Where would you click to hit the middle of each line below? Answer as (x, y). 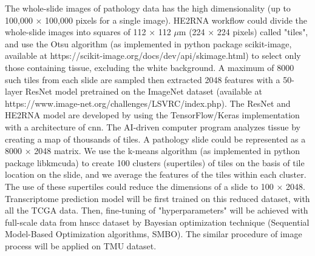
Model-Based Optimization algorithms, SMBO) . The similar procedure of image (154, 234)
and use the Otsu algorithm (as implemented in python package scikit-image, (148, 43)
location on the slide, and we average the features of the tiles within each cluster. (156, 174)
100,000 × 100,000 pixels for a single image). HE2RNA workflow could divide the (156, 20)
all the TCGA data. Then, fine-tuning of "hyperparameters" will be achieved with (157, 210)
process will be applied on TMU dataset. (81, 245)
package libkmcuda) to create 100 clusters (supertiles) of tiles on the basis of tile (155, 162)
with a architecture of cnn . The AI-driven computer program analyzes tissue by (153, 126)
